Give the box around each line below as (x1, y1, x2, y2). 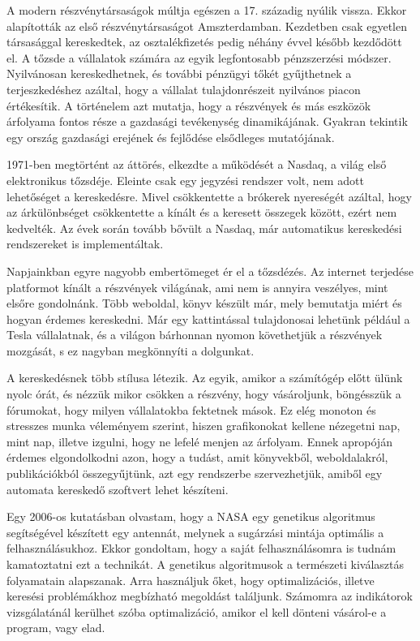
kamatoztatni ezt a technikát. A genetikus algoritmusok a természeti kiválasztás (6, 556, 405, 572)
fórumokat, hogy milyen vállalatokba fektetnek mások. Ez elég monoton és (6, 401, 376, 418)
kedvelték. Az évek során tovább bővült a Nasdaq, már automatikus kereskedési (6, 219, 402, 236)
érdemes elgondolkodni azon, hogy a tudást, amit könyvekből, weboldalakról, (6, 449, 388, 466)
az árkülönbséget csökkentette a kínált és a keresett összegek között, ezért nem (6, 204, 397, 221)
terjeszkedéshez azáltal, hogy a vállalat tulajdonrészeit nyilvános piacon (6, 80, 361, 97)
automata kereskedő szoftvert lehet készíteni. (6, 480, 229, 497)
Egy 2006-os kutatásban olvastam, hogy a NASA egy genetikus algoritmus (6, 508, 375, 525)
